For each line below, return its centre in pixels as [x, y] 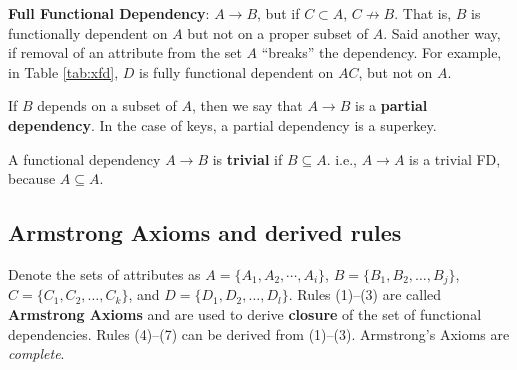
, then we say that [247, 105]
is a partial [391, 105]
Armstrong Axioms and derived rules [205, 232]
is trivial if [247, 158]
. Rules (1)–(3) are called [365, 294]
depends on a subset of [107, 105]
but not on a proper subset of [278, 32]
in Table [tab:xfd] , [63, 71]
